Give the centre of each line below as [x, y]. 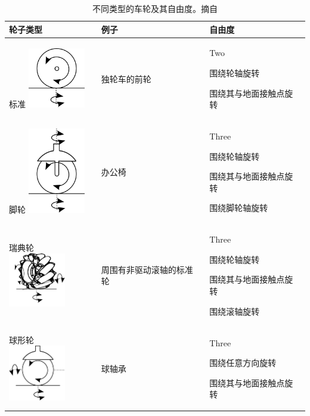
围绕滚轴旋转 [235, 311]
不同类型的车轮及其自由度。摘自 [155, 8]
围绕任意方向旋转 [243, 363]
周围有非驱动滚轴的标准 [147, 269]
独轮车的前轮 [126, 78]
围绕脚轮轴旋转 [239, 208]
